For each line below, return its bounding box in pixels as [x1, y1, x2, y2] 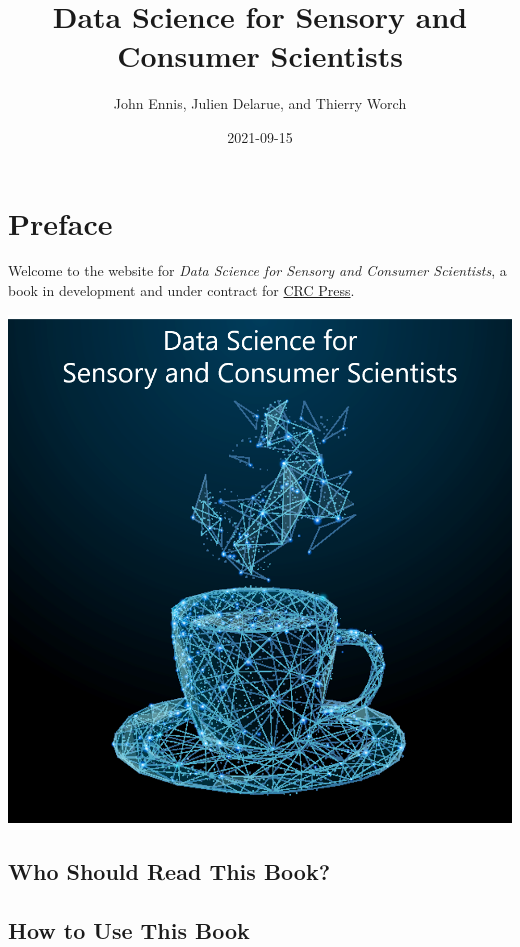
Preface [8, 202, 113, 243]
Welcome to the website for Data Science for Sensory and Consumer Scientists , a [8, 260, 507, 281]
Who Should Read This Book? [8, 856, 331, 887]
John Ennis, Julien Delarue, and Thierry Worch [113, 93, 407, 114]
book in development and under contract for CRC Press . [8, 280, 355, 301]
